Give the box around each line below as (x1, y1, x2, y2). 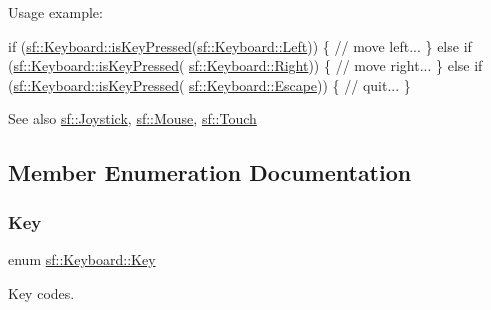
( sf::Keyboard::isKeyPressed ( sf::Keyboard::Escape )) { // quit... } (8, 74, 411, 95)
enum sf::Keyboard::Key (8, 248, 156, 269)
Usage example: (8, 2, 103, 22)
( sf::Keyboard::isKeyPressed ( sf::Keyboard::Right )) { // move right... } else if (8, 55, 483, 76)
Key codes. (8, 282, 75, 303)
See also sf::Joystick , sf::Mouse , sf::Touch (8, 108, 257, 129)
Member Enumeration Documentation (8, 157, 412, 188)
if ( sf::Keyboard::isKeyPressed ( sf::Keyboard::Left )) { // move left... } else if (8, 35, 472, 56)
